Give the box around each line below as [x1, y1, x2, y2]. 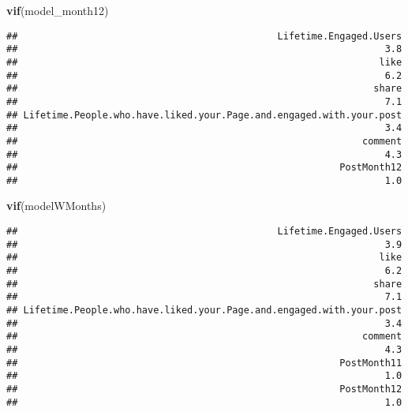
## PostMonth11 [6, 357, 402, 369]
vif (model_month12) [6, 2, 109, 18]
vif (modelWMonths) [6, 197, 107, 214]
